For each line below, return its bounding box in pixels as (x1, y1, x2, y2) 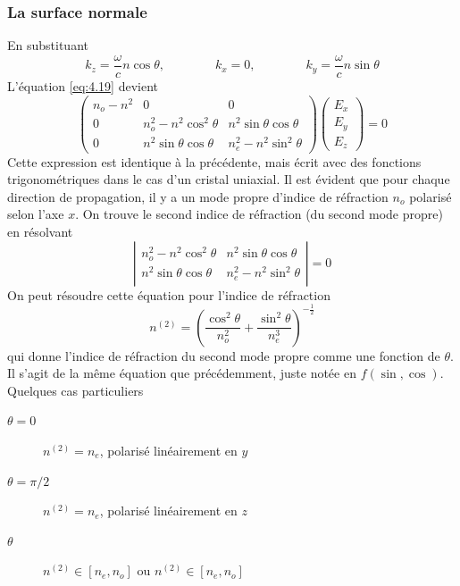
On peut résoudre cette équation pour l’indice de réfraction (7, 285, 330, 304)
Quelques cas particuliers (7, 381, 144, 399)
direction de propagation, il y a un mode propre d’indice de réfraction (7, 187, 389, 205)
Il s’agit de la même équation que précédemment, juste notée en (7, 364, 356, 382)
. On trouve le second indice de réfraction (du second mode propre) (75, 205, 443, 223)
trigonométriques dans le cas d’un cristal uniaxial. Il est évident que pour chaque (7, 170, 450, 188)
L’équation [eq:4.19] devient (7, 76, 159, 95)
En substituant (7, 36, 88, 54)
